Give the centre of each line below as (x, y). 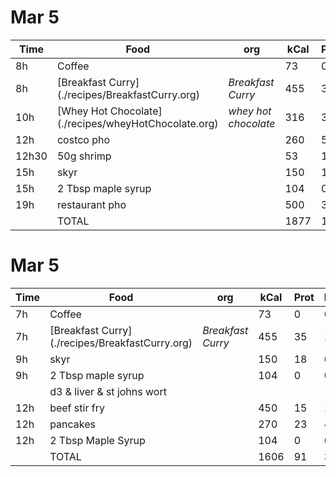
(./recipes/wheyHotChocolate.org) (137, 123)
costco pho (83, 139)
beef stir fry (77, 408)
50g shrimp (84, 156)
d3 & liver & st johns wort (108, 391)
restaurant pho (91, 204)
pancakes (73, 424)
